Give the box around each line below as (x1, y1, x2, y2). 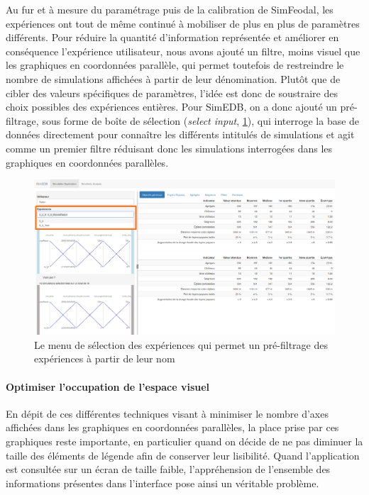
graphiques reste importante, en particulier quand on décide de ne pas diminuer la (6, 433, 363, 448)
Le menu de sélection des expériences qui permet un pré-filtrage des (34, 337, 328, 352)
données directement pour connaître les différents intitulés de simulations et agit (6, 127, 355, 142)
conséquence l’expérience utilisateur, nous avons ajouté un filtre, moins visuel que (6, 43, 360, 58)
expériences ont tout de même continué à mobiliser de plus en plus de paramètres (6, 16, 360, 30)
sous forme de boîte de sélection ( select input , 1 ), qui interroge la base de (42, 113, 360, 128)
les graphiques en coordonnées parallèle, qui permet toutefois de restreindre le (6, 57, 344, 72)
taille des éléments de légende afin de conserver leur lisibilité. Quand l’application (6, 447, 360, 462)
